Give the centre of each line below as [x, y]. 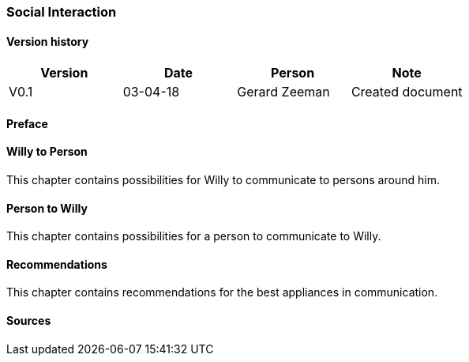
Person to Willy [47, 208]
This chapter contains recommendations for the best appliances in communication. [222, 292]
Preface [27, 123]
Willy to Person [47, 152]
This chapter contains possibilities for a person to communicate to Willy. [194, 236]
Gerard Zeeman [283, 92]
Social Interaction [62, 12]
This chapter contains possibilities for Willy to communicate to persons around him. [223, 180]
